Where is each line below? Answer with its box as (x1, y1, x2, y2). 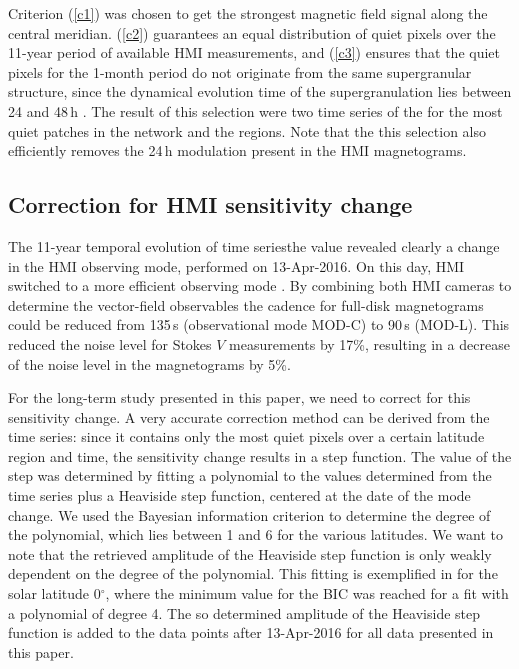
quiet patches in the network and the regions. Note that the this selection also (8, 120, 486, 141)
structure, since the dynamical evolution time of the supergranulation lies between (8, 81, 512, 102)
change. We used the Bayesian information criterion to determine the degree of (8, 504, 491, 525)
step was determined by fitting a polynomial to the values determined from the (8, 465, 492, 486)
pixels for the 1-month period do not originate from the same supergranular (8, 61, 472, 82)
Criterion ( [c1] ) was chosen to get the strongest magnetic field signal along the (8, 3, 488, 23)
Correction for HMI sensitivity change (8, 189, 413, 220)
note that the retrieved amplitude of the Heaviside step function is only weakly (8, 543, 492, 564)
